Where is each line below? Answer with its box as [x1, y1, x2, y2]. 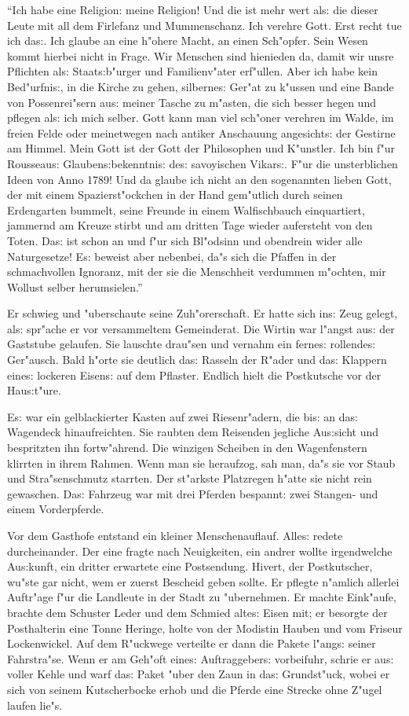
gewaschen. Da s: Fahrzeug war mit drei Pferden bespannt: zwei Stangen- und [7, 485, 378, 501]
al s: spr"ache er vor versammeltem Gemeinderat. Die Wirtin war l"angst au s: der [7, 320, 395, 336]
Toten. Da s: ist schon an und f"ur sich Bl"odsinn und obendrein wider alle [7, 232, 363, 248]
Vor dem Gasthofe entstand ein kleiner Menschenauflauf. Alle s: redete [7, 527, 343, 543]
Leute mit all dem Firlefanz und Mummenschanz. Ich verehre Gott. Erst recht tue [7, 17, 402, 33]
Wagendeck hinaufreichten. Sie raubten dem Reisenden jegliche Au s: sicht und [7, 424, 379, 440]
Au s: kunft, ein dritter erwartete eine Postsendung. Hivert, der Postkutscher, [7, 558, 373, 575]
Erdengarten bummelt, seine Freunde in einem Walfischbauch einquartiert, [7, 201, 365, 218]
